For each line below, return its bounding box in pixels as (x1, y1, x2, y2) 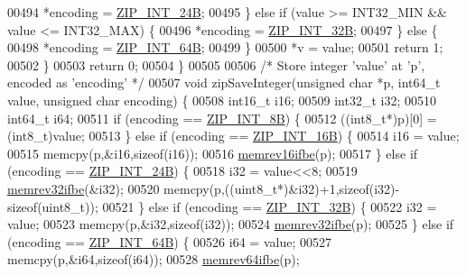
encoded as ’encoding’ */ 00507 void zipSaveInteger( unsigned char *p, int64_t (7, 73, 441, 92)
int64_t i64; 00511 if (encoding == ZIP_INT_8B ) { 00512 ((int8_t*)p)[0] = (7, 108, 437, 127)
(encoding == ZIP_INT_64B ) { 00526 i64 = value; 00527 (7, 232, 331, 251)
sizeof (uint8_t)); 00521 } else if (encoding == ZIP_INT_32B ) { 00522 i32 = (7, 197, 437, 215)
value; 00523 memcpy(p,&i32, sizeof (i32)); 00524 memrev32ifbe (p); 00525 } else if (7, 215, 454, 234)
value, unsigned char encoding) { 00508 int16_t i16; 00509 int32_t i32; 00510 (7, 90, 436, 109)
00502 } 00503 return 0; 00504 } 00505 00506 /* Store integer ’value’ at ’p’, (7, 55, 425, 74)
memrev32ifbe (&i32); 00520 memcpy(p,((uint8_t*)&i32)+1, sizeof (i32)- (7, 179, 400, 197)
